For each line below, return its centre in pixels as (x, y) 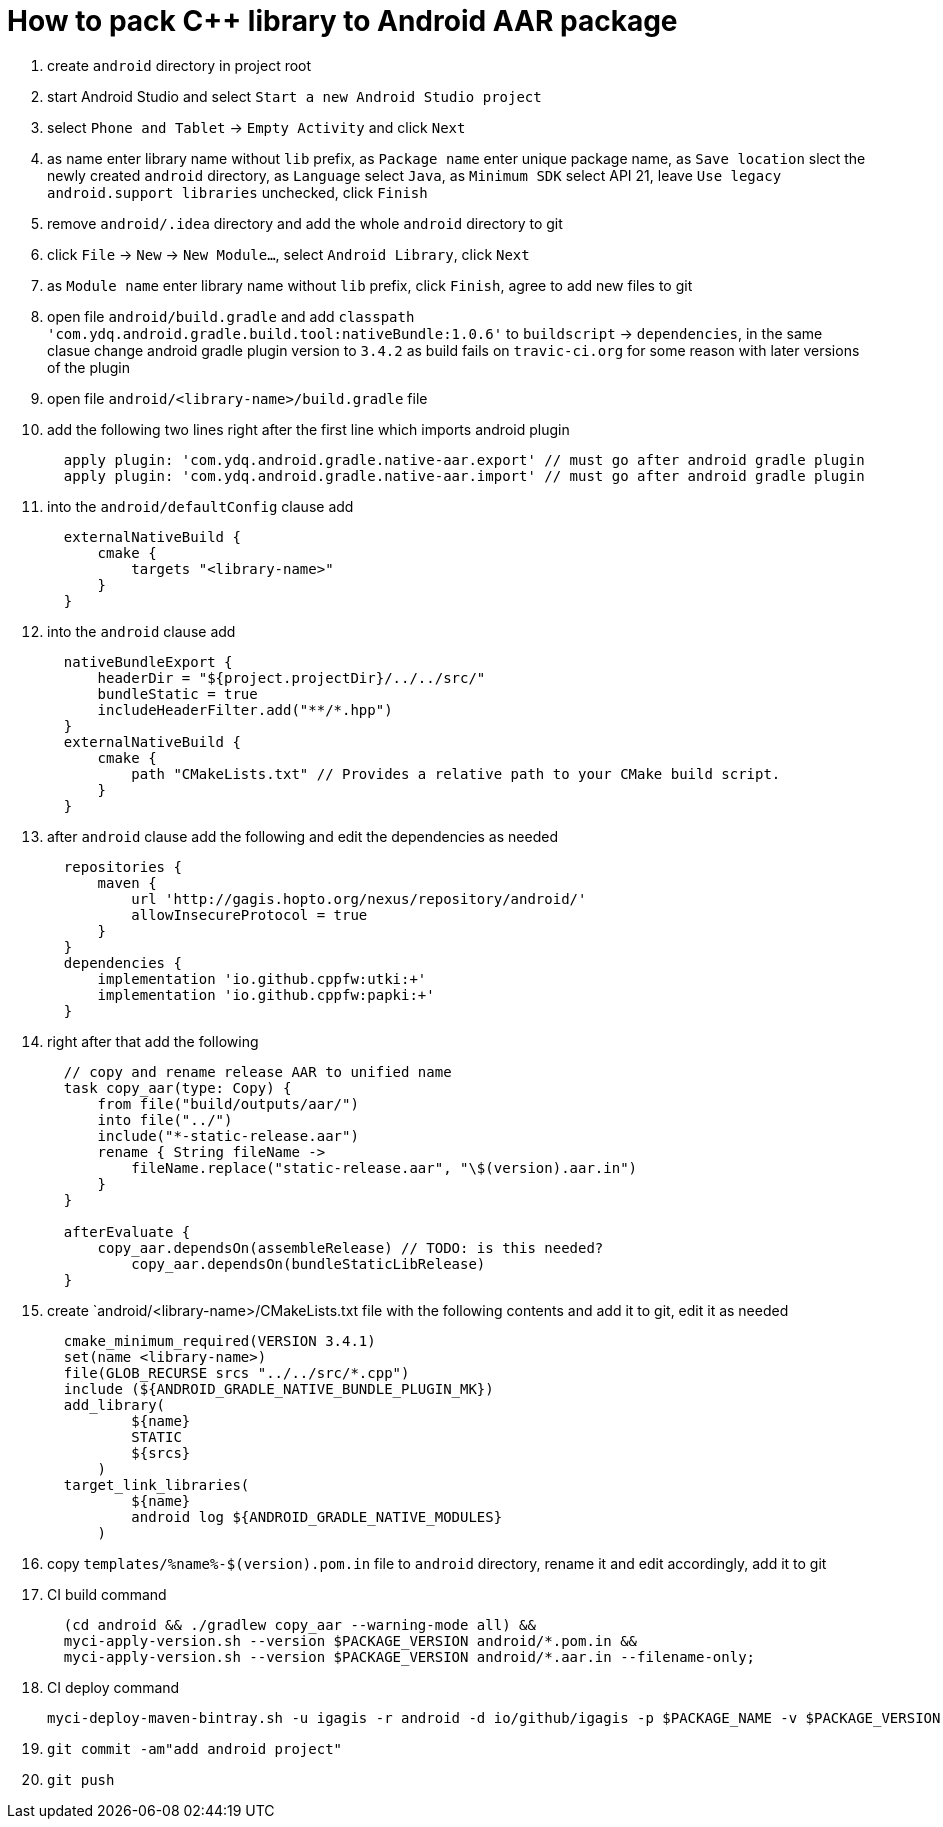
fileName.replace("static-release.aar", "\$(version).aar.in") (384, 1167)
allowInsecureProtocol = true (249, 914)
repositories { (122, 866)
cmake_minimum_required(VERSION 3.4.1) (219, 1340)
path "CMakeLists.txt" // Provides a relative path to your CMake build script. (456, 773)
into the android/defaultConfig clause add (200, 506)
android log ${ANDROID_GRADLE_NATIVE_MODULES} (317, 1516)
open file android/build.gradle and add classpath (231, 316)
